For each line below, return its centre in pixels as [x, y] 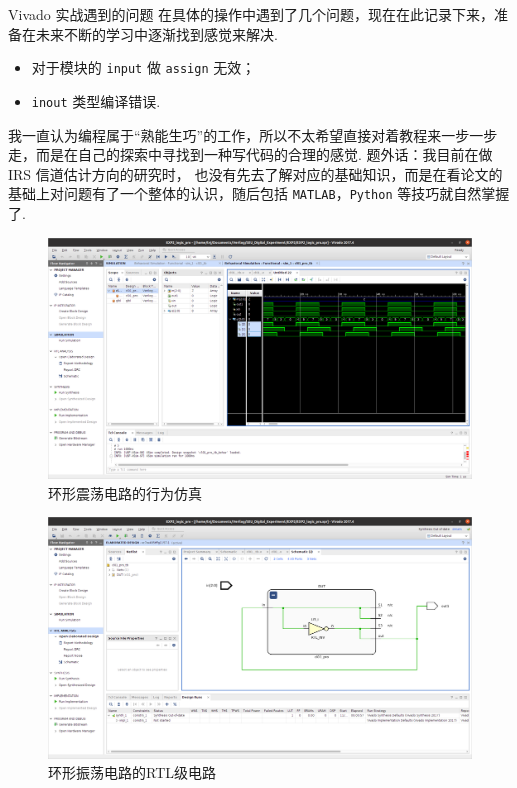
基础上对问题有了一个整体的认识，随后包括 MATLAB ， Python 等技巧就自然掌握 [259, 193]
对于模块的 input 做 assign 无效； [143, 67]
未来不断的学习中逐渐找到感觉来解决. [156, 33]
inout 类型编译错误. [96, 100]
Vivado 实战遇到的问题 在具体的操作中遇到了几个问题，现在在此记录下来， [251, 14]
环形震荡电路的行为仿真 [125, 492]
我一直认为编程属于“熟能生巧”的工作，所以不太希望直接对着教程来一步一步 [253, 134]
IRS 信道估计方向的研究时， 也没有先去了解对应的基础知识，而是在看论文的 [255, 173]
